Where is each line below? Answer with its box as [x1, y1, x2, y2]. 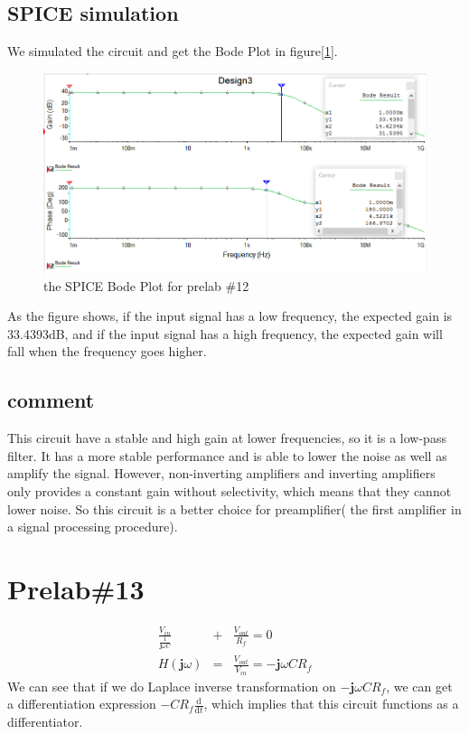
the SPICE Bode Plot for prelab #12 [43, 276, 249, 295]
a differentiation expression [7, 694, 156, 713]
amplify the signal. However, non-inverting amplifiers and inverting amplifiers [7, 464, 436, 483]
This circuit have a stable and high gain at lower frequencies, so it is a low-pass [7, 428, 446, 447]
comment [7, 386, 95, 414]
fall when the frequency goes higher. [7, 342, 207, 361]
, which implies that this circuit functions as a [203, 694, 459, 713]
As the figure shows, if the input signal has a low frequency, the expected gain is [7, 306, 453, 325]
